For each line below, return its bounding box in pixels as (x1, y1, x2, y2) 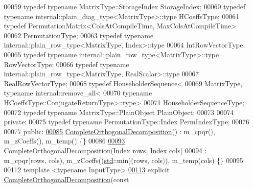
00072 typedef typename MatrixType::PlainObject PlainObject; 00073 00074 (4, 107, 234, 117)
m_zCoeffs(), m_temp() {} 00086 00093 (4, 136, 125, 146)
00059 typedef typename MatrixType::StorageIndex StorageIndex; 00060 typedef (4, 1, 246, 11)
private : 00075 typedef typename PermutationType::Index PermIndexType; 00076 (4, 117, 250, 127)
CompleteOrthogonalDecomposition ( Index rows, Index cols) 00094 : (4, 145, 207, 155)
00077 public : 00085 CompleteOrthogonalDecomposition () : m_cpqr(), (4, 126, 215, 136)
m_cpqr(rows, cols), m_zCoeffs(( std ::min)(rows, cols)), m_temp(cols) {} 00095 (4, 155, 243, 165)
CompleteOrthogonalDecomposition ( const (4, 174, 129, 184)
